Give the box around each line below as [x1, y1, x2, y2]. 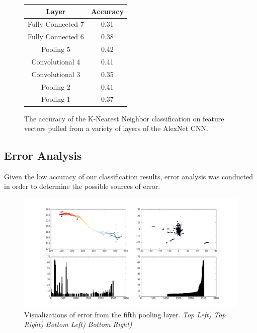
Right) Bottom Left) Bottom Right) [24, 319, 132, 329]
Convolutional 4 [31, 56, 80, 66]
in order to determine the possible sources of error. [4, 181, 160, 191]
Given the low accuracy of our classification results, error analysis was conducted [4, 171, 253, 181]
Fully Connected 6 [28, 31, 84, 42]
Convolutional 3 [31, 69, 80, 79]
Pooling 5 [41, 44, 70, 54]
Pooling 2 [41, 81, 70, 92]
